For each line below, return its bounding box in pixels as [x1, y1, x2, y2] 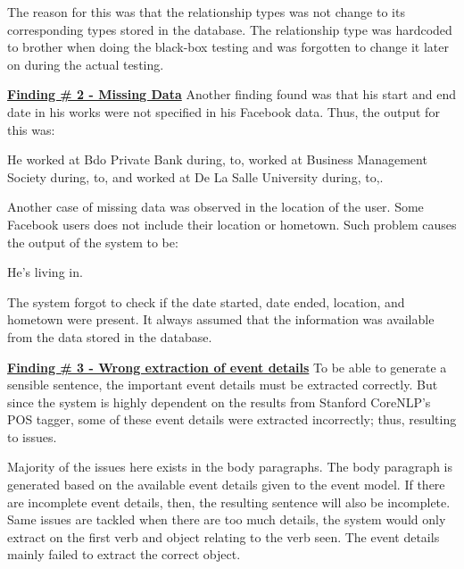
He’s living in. [7, 263, 83, 281]
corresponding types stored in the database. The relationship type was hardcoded [7, 20, 452, 38]
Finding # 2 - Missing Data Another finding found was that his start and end [7, 85, 456, 104]
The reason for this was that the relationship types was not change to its [7, 3, 405, 21]
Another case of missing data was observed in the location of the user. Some [7, 197, 424, 216]
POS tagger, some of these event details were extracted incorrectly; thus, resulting [7, 410, 457, 429]
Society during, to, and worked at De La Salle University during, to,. [7, 167, 384, 186]
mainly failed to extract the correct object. [7, 545, 241, 564]
